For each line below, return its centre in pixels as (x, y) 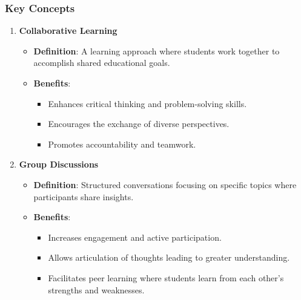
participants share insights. (84, 196)
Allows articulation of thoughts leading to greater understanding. (169, 257)
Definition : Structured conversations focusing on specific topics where (165, 184)
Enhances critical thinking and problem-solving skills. (147, 103)
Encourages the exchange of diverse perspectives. (139, 124)
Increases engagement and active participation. (135, 237)
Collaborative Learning (68, 31)
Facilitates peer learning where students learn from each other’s (166, 277)
